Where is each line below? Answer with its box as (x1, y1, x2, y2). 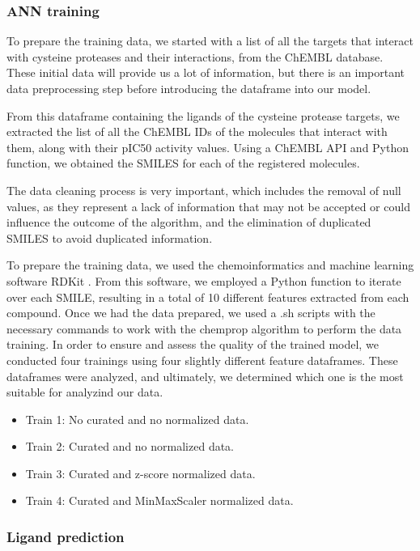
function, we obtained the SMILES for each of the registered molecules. (6, 155, 360, 172)
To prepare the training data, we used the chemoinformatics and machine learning (6, 256, 414, 273)
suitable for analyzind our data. (6, 384, 163, 401)
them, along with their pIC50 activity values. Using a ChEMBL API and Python (6, 138, 409, 155)
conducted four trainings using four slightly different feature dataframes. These (6, 351, 398, 368)
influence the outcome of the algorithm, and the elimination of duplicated (6, 214, 371, 231)
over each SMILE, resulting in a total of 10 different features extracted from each (6, 288, 409, 305)
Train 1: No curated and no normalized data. (25, 410, 249, 427)
